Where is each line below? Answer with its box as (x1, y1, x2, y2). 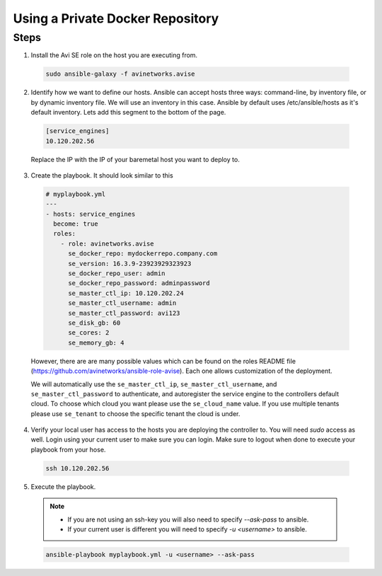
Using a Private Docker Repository (13, 11, 219, 26)
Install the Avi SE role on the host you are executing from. (30, 51, 198, 59)
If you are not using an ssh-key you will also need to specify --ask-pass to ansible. (67, 515, 309, 524)
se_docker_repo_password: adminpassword (68, 280, 210, 287)
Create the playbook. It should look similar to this (30, 171, 173, 180)
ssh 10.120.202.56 (45, 464, 110, 472)
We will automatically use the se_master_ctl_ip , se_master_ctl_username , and (30, 379, 277, 388)
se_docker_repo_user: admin (68, 270, 166, 277)
